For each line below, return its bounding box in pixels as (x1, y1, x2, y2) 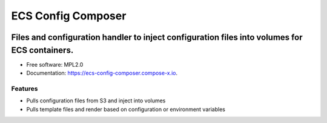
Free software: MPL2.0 (26, 61, 84, 68)
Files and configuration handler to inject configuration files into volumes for (11, 32, 303, 42)
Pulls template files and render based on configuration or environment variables (26, 105, 225, 113)
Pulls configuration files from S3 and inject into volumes (26, 97, 166, 104)
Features (11, 84, 38, 93)
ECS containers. (11, 45, 74, 55)
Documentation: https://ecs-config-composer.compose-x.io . (26, 70, 178, 77)
